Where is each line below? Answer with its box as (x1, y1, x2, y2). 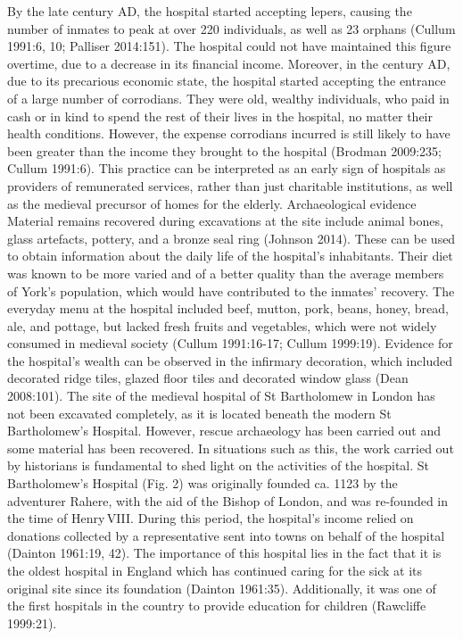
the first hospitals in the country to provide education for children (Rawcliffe (7, 596, 426, 615)
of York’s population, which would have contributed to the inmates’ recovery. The (7, 281, 455, 300)
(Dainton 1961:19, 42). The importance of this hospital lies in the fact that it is (7, 544, 442, 562)
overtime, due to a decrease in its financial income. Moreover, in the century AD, (7, 54, 451, 72)
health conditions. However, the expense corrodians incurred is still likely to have (7, 124, 451, 143)
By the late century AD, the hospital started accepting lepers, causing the (7, 2, 412, 20)
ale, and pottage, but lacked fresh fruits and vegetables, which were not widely (7, 316, 437, 335)
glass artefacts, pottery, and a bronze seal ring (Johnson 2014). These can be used (7, 228, 456, 247)
